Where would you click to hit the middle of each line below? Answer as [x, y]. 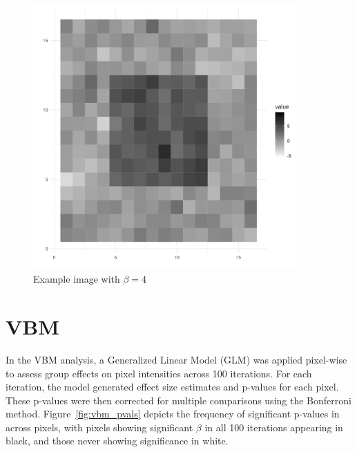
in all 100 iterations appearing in [274, 427]
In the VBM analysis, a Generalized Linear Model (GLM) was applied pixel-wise [176, 359]
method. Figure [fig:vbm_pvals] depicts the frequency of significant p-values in [173, 414]
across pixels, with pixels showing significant [99, 427]
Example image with [77, 279]
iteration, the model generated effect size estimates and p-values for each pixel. [172, 387]
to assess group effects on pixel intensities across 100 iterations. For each [159, 373]
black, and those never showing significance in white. [117, 441]
